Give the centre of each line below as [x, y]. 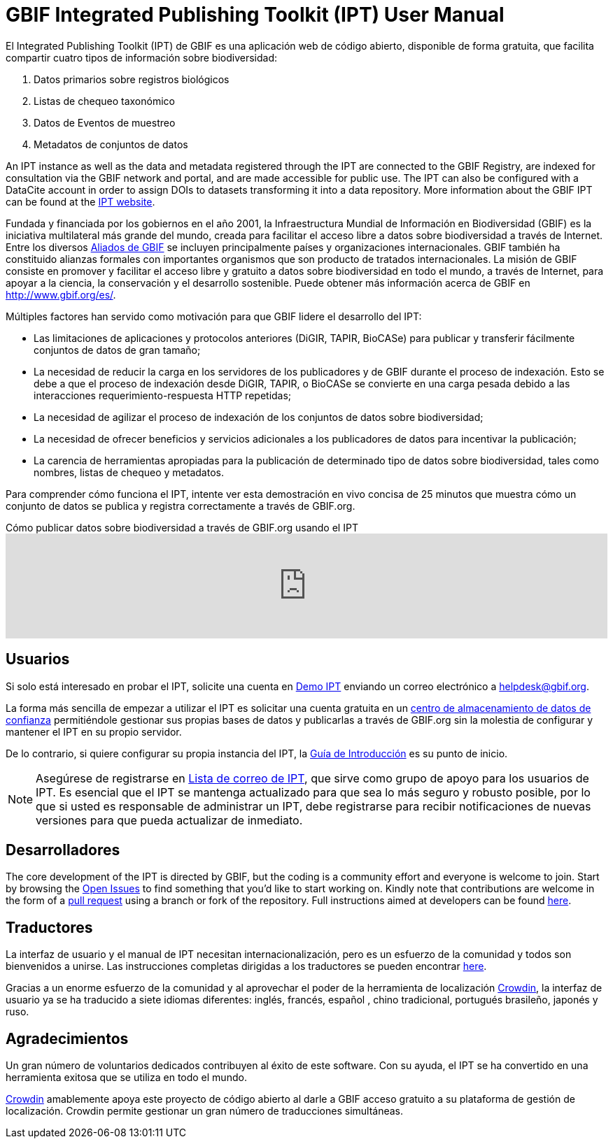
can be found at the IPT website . [80, 201]
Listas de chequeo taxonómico [104, 101]
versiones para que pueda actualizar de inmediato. [169, 820]
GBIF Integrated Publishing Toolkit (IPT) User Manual [255, 15]
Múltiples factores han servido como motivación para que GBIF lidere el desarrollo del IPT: [214, 316]
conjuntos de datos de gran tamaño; [117, 350]
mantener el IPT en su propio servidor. [94, 731]
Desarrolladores [63, 850]
